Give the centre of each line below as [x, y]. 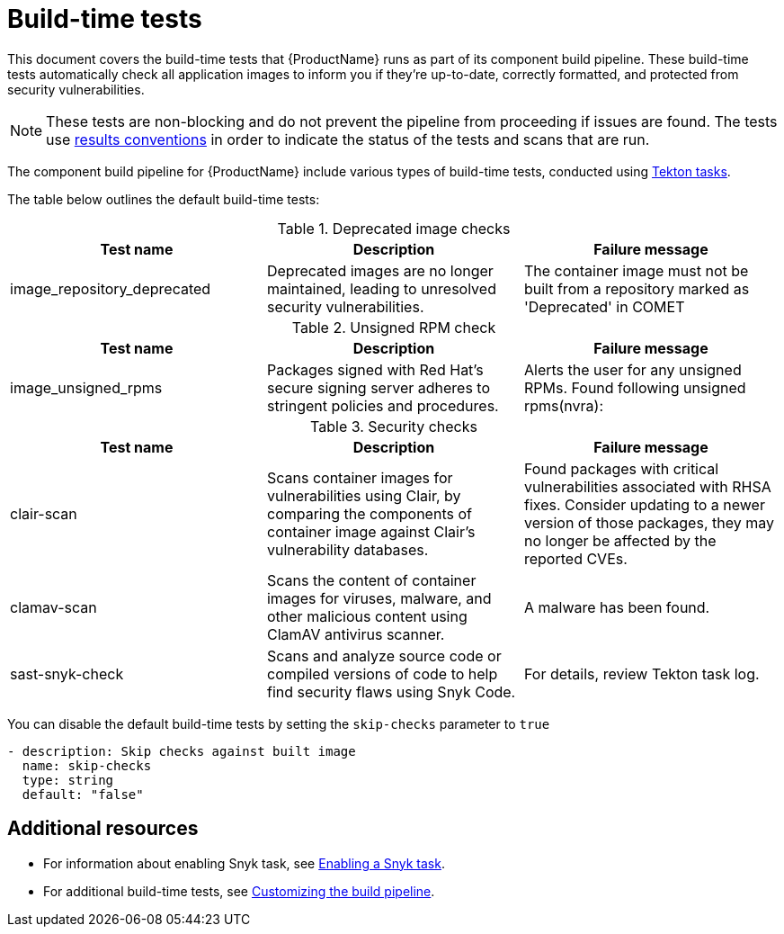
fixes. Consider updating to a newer [644, 504]
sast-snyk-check [67, 674]
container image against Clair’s [371, 531]
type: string [68, 780]
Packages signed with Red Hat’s [375, 369]
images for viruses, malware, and [379, 598]
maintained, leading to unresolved [381, 288]
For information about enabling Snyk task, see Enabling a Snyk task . [244, 863]
